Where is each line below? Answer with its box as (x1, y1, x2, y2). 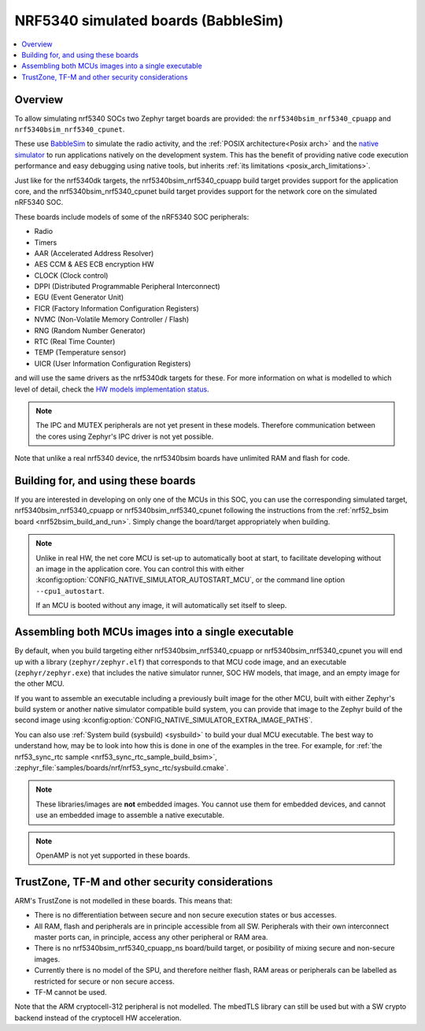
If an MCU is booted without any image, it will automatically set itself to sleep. (35, 601, 287, 610)
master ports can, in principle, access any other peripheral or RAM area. (34, 933, 268, 942)
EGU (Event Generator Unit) (34, 292, 124, 302)
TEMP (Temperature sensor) (34, 347, 127, 358)
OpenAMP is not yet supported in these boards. (35, 851, 190, 860)
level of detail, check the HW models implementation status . (14, 384, 209, 394)
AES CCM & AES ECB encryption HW (34, 260, 154, 269)
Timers (34, 237, 57, 247)
